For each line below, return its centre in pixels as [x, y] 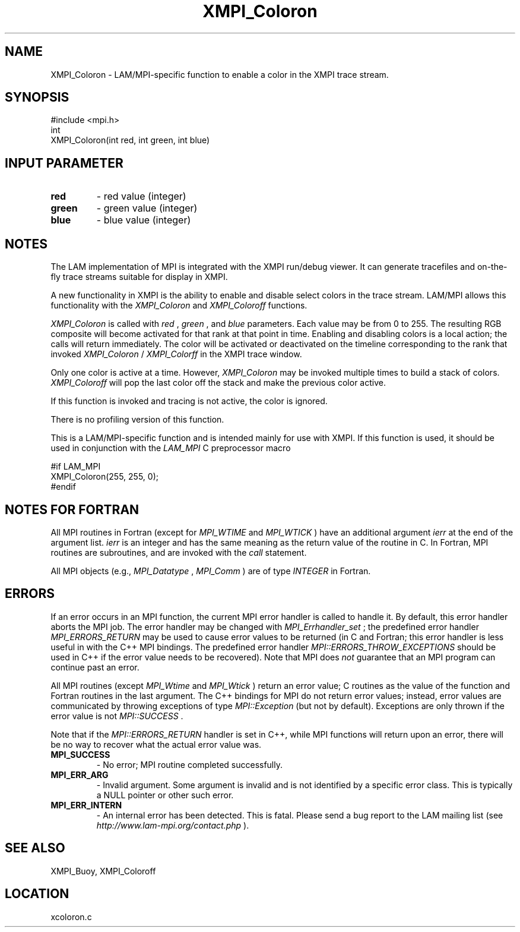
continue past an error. [95, 667]
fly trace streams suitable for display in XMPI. [139, 277]
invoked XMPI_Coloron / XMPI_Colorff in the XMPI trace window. [176, 354]
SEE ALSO [35, 848]
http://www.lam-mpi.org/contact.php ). [173, 825]
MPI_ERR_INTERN [86, 805]
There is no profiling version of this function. [137, 420]
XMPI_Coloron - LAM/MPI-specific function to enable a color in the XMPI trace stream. [220, 74]
